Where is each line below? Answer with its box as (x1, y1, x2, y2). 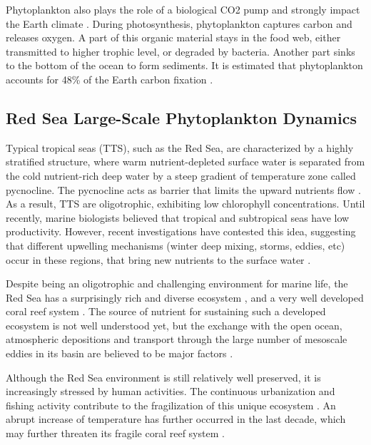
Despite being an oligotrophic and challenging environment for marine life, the (6, 276, 348, 291)
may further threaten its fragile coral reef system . (6, 426, 225, 441)
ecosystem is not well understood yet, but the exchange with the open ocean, (6, 317, 342, 332)
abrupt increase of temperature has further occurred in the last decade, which (6, 411, 346, 426)
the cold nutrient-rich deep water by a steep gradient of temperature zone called (6, 168, 356, 183)
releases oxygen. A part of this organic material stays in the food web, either (6, 30, 341, 45)
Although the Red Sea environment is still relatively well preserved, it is (6, 369, 321, 384)
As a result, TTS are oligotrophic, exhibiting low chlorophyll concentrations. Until (6, 196, 365, 211)
